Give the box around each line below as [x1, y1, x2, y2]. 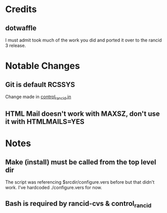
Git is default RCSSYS [5, 80, 75, 89]
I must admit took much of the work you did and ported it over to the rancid [5, 37, 162, 43]
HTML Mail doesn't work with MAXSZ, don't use [5, 110, 160, 118]
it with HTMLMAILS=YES [5, 117, 85, 126]
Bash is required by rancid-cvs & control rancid [5, 199, 152, 209]
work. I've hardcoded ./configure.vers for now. [5, 185, 102, 191]
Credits [5, 4, 37, 15]
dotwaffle [5, 24, 37, 32]
